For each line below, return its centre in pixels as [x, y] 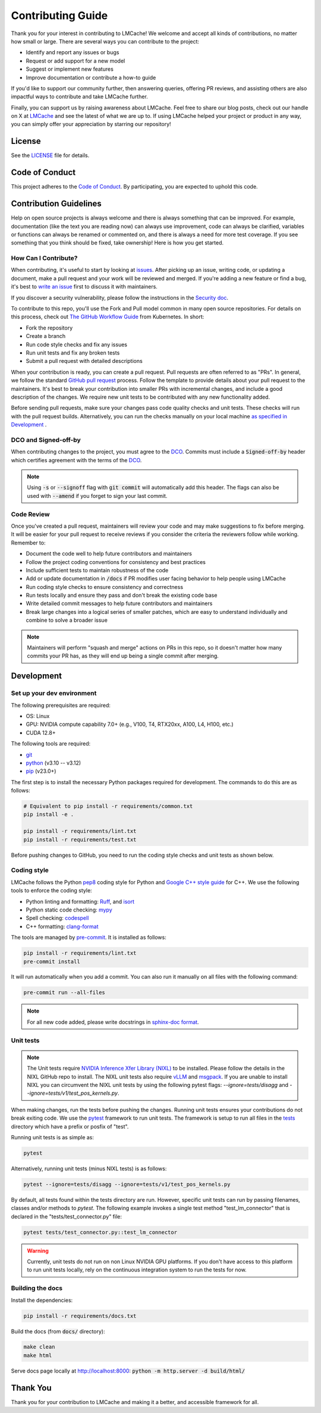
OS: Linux [38, 716]
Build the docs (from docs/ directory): [58, 1331]
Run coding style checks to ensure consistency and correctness [105, 587]
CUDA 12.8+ [41, 732]
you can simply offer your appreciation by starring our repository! [91, 124]
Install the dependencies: [42, 1300]
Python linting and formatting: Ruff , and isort [80, 901]
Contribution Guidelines [56, 204]
